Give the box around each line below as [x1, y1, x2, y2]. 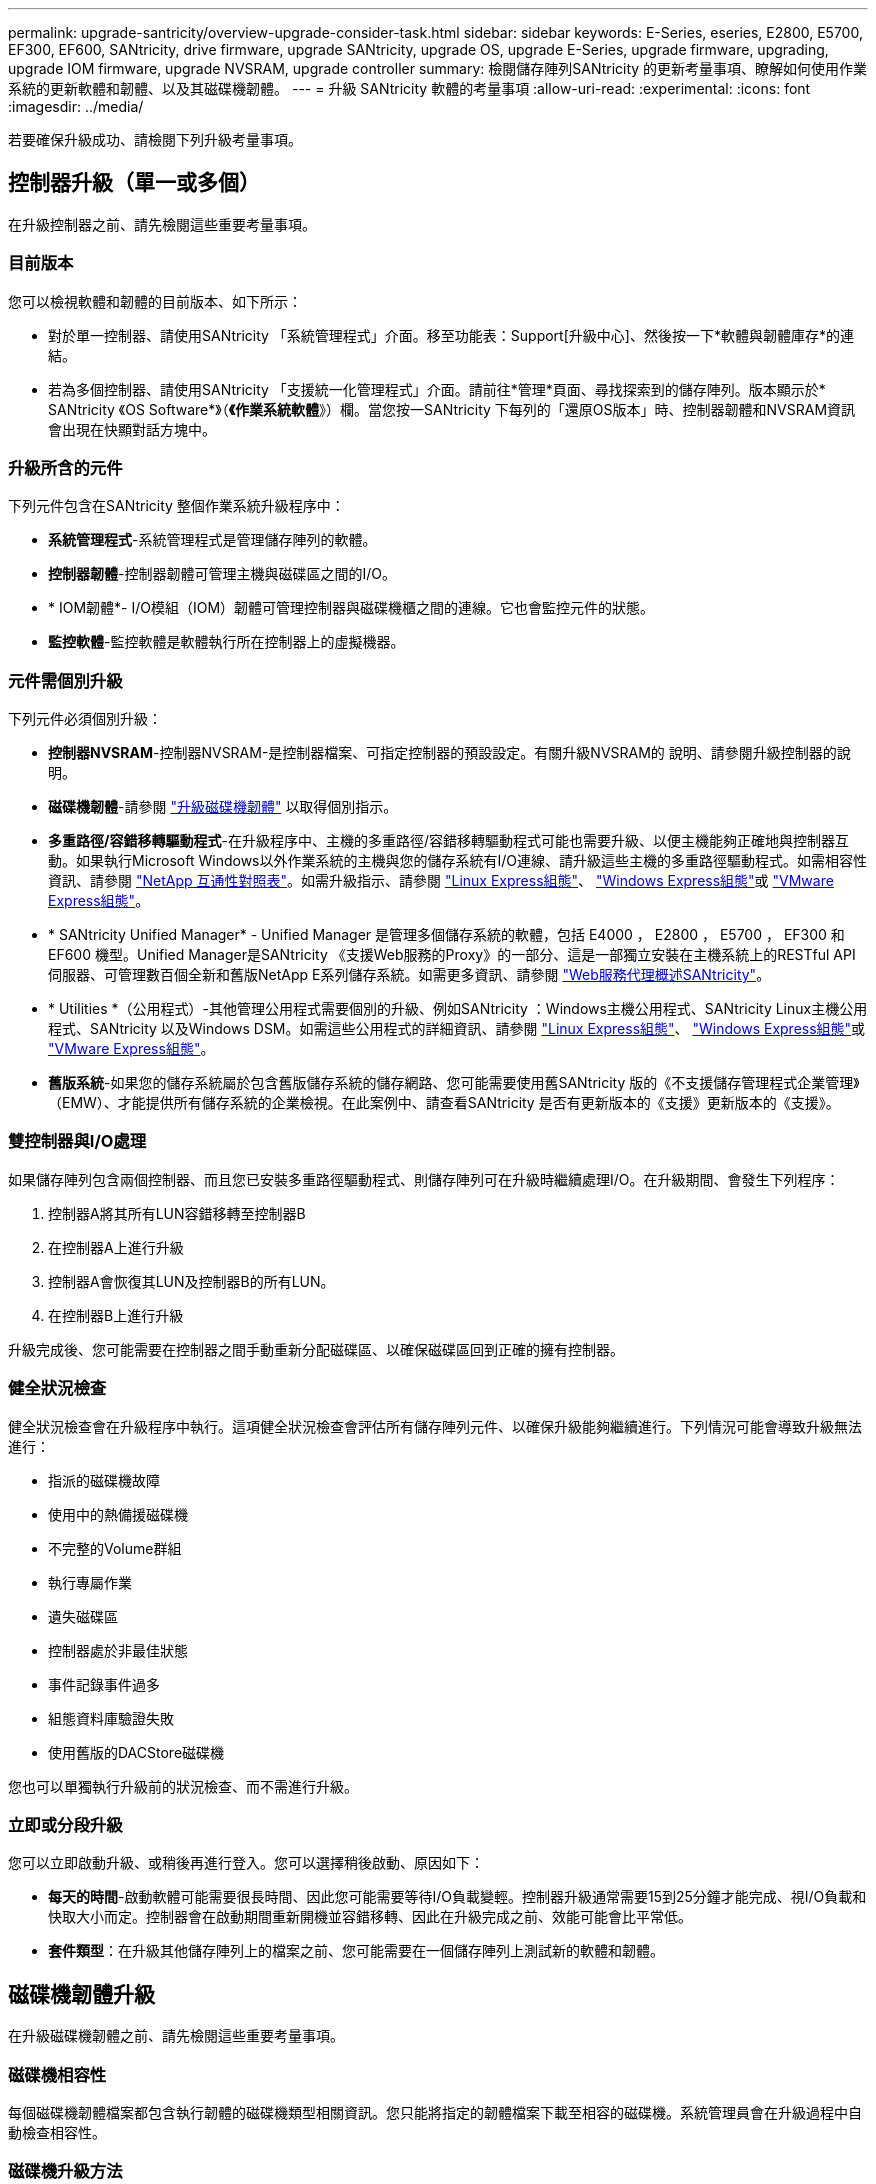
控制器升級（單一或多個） [8, 170, 260, 196]
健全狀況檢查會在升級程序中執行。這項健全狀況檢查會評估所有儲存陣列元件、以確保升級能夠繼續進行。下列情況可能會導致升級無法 [8, 1417, 862, 1435]
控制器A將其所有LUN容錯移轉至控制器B [48, 1204, 306, 1222]
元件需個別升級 [8, 670, 123, 691]
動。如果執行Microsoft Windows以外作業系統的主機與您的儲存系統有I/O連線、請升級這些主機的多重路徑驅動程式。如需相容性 [48, 852, 867, 870]
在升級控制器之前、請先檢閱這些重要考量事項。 [8, 215, 316, 233]
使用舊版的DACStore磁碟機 [48, 1743, 225, 1761]
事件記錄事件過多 [48, 1675, 160, 1693]
